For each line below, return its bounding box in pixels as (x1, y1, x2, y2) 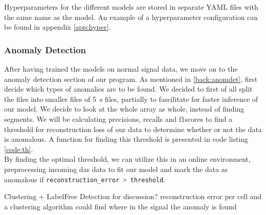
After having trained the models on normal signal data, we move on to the (4, 63, 238, 74)
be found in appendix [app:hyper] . (4, 21, 111, 32)
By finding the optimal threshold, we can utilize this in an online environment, (4, 154, 251, 164)
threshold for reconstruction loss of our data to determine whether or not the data (4, 123, 262, 134)
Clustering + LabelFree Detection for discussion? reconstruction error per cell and (4, 191, 262, 202)
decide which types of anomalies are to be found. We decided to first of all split (4, 83, 253, 94)
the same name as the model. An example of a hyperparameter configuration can (4, 11, 258, 22)
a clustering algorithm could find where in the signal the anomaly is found (4, 201, 237, 211)
